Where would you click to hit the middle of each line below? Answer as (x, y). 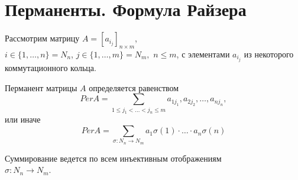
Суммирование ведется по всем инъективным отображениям (113, 158)
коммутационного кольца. (51, 68)
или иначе (23, 119)
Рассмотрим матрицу (42, 38)
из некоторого (269, 54)
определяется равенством (134, 87)
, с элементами (203, 54)
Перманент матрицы (41, 87)
